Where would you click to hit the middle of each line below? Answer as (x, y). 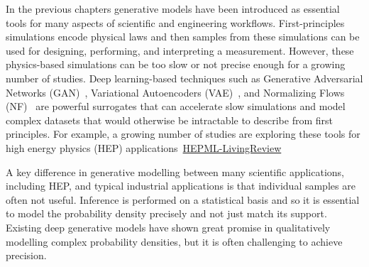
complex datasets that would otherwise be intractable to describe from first (170, 120)
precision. (26, 255)
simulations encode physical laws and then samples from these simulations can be (183, 37)
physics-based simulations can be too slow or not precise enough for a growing (176, 64)
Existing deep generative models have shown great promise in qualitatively (168, 227)
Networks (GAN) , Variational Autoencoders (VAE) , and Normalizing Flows (175, 92)
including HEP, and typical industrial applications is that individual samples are (181, 186)
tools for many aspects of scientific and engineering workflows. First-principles (175, 22)
